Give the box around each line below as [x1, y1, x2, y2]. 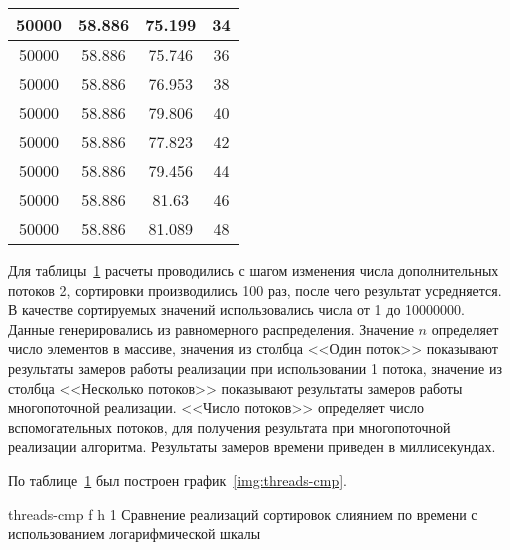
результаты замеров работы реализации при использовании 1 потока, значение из [8, 357, 503, 378]
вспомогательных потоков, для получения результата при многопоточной [8, 416, 451, 437]
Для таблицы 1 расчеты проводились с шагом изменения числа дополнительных [8, 260, 499, 280]
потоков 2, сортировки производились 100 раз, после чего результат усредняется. [8, 279, 502, 300]
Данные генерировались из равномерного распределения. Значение [8, 318, 414, 339]
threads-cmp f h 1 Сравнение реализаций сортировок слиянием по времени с [8, 503, 478, 524]
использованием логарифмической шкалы [8, 523, 261, 544]
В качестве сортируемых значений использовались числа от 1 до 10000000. [8, 299, 465, 320]
